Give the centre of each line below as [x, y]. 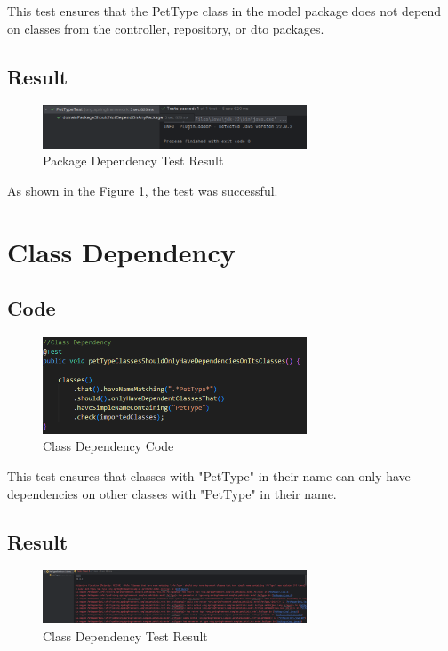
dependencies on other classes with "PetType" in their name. [172, 493]
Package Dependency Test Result [133, 161]
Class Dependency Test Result [125, 635]
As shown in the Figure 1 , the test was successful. [143, 190]
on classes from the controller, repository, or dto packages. [166, 28]
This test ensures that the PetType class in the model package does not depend [224, 11]
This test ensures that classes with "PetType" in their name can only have [209, 476]
